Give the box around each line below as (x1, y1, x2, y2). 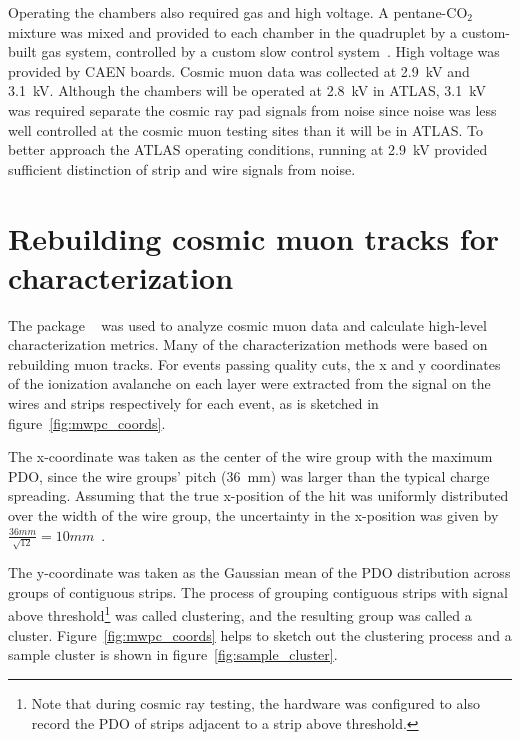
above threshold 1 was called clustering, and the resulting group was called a (8, 602, 472, 626)
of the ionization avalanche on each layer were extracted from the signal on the (8, 373, 491, 394)
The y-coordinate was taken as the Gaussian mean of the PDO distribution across (8, 562, 511, 583)
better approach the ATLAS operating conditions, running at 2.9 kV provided (8, 139, 488, 160)
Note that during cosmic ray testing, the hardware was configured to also (31, 692, 480, 713)
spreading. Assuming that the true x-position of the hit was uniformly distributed (8, 485, 509, 506)
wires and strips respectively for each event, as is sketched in (8, 393, 379, 414)
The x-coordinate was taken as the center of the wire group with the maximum (8, 446, 493, 467)
